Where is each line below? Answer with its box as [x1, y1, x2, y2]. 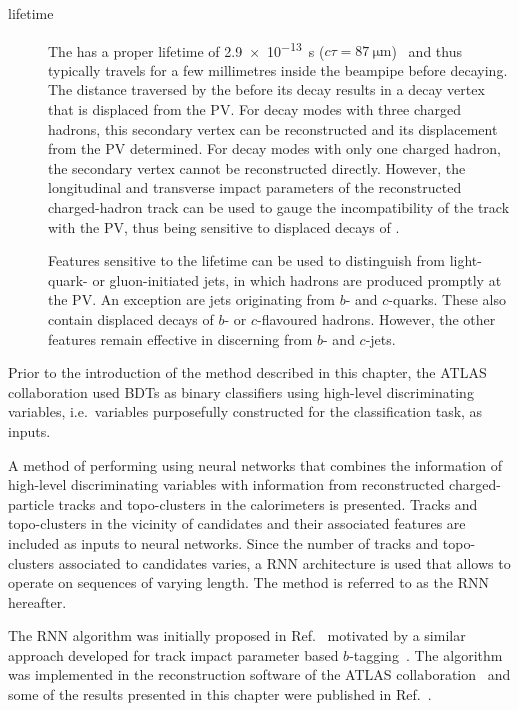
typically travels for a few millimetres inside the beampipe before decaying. [48, 59, 508, 80]
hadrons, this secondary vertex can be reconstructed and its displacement [48, 118, 498, 139]
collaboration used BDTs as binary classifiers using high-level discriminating [8, 381, 474, 402]
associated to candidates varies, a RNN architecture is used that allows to [58, 552, 511, 573]
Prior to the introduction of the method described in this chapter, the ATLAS [8, 362, 487, 383]
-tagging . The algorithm [349, 644, 503, 665]
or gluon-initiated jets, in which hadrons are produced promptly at [92, 269, 502, 290]
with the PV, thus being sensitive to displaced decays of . [48, 216, 400, 237]
